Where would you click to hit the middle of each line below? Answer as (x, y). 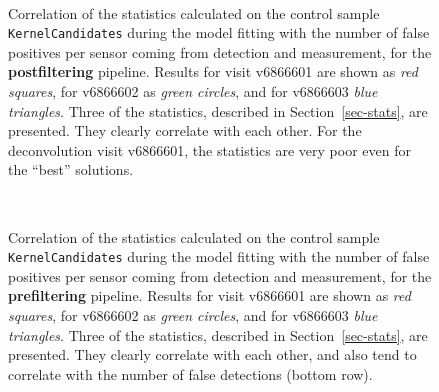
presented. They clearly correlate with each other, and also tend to (212, 354)
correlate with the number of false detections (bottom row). (190, 373)
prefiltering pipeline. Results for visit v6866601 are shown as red (209, 295)
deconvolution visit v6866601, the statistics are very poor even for (209, 149)
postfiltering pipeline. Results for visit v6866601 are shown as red (213, 71)
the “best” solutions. (71, 169)
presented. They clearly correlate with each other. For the (185, 130)
